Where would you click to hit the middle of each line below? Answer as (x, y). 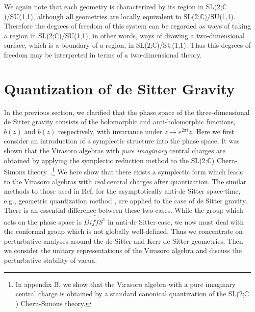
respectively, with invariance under (110, 131)
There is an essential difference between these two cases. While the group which (124, 210)
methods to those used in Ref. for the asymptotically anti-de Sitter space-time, (122, 191)
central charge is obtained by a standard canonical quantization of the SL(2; (130, 294)
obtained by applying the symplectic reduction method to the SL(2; (106, 160)
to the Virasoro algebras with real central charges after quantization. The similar (125, 181)
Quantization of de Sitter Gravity (119, 88)
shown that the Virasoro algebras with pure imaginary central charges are (115, 151)
